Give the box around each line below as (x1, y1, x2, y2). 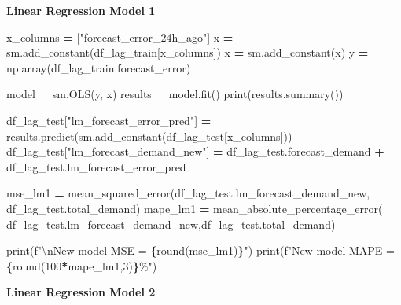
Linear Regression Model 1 (6, 2, 156, 18)
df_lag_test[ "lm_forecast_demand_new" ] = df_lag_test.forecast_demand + (6, 143, 384, 160)
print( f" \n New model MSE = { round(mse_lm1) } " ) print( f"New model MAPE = (6, 242, 395, 259)
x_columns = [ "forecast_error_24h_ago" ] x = (6, 28, 234, 45)
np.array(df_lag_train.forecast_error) (6, 59, 191, 75)
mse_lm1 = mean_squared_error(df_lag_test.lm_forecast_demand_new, (6, 185, 370, 201)
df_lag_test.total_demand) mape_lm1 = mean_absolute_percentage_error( (6, 200, 383, 216)
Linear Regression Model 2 (6, 284, 156, 300)
